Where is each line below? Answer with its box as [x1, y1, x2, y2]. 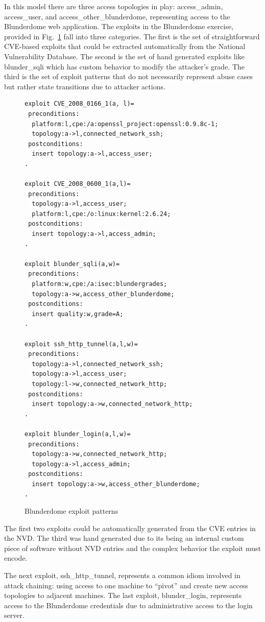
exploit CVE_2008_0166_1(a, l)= [25, 100, 134, 108]
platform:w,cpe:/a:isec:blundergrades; [32, 280, 167, 288]
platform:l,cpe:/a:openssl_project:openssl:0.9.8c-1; [32, 120, 219, 128]
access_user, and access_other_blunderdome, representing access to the [4, 11, 230, 21]
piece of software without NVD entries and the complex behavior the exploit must [4, 542, 261, 553]
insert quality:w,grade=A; [32, 310, 124, 318]
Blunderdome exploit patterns [25, 506, 118, 516]
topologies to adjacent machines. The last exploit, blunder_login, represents [4, 590, 242, 601]
